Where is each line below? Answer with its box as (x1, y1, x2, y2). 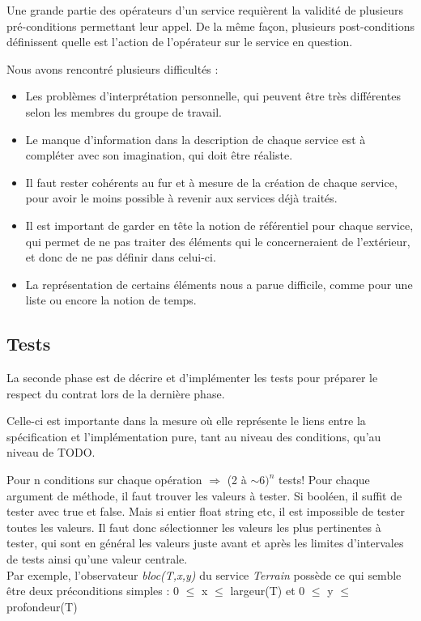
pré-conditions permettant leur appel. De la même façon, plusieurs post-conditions (6, 17, 415, 34)
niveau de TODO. (6, 444, 96, 461)
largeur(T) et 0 (230, 582, 305, 599)
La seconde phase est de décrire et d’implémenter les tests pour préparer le (6, 369, 378, 386)
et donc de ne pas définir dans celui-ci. (25, 249, 216, 266)
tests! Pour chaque (279, 471, 370, 488)
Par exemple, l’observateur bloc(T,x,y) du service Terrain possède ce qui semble (6, 566, 402, 583)
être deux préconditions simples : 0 (6, 582, 180, 599)
